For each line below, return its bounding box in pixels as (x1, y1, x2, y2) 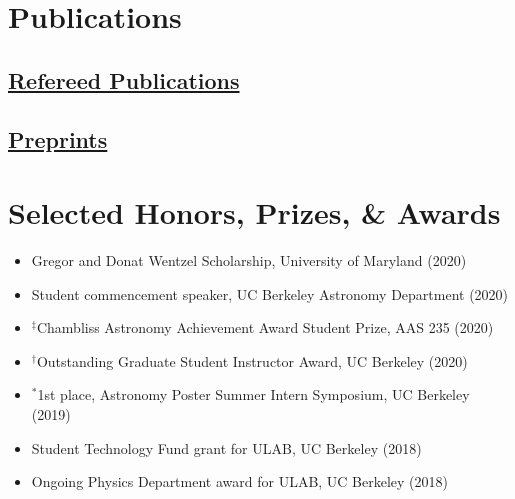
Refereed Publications (8, 64, 240, 95)
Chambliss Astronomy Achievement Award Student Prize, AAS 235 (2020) (36, 317, 494, 338)
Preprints (8, 123, 108, 154)
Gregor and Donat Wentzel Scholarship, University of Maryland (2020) (31, 250, 467, 271)
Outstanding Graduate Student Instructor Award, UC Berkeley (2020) (36, 350, 468, 371)
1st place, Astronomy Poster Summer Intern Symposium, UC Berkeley (37, 384, 470, 405)
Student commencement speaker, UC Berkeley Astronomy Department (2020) (31, 283, 509, 304)
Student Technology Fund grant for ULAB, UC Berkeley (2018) (31, 437, 422, 458)
